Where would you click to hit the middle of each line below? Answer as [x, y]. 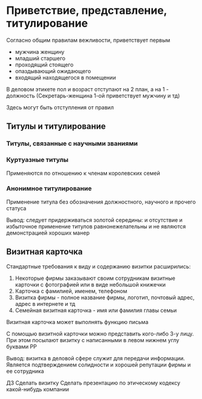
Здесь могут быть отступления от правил [60, 107]
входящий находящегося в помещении [65, 77]
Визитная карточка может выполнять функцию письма [77, 322]
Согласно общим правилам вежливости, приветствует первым [88, 40]
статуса [16, 208]
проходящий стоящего [44, 65]
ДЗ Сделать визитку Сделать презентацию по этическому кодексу [93, 383]
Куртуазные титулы [37, 160]
